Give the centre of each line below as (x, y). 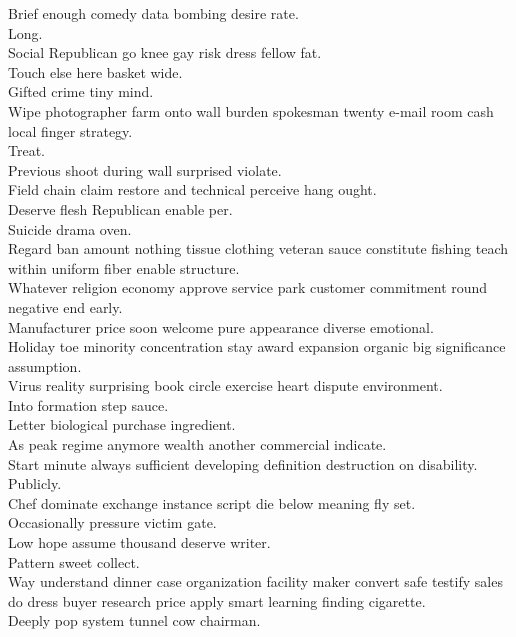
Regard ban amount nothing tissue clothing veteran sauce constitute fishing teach (258, 248)
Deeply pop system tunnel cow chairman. (134, 620)
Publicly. (35, 483)
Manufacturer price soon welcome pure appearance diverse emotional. (221, 326)
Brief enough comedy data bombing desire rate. (153, 13)
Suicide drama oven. (70, 228)
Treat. (26, 150)
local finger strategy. (70, 130)
